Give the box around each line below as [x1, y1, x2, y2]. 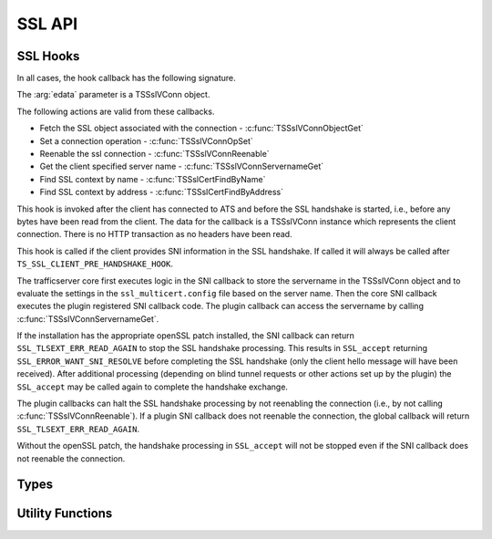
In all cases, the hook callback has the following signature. [16, 73, 236, 84]
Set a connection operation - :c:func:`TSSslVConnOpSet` [39, 135, 254, 146]
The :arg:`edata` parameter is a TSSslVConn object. [16, 89, 210, 100]
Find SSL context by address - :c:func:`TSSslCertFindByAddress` [39, 187, 284, 198]
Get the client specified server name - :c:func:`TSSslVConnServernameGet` [39, 161, 324, 172]
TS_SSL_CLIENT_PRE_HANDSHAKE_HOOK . [16, 258, 173, 269]
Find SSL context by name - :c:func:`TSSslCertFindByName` [39, 173, 266, 184]
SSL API [16, 14, 78, 34]
